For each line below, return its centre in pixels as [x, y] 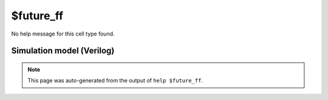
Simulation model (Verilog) [63, 51]
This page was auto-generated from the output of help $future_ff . [115, 81]
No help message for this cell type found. [63, 34]
